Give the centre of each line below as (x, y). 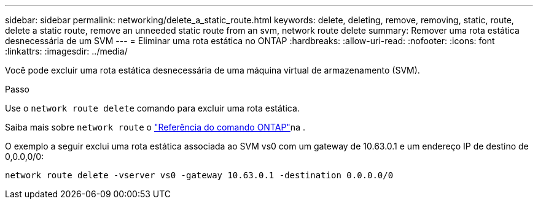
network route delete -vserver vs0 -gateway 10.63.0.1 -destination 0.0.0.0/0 (199, 175)
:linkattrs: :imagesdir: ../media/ (66, 51)
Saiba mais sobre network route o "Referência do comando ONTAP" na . (155, 127)
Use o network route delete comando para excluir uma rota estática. (152, 108)
